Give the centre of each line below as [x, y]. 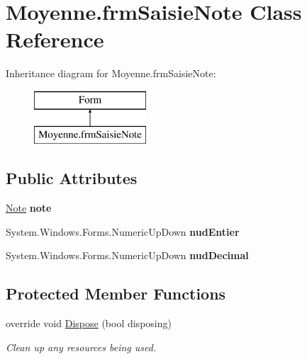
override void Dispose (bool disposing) [89, 323]
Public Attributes [72, 178]
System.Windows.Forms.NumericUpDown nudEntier [123, 231]
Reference [55, 39]
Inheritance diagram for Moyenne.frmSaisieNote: [111, 73]
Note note [29, 208]
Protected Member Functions [116, 294]
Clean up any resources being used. [81, 347]
